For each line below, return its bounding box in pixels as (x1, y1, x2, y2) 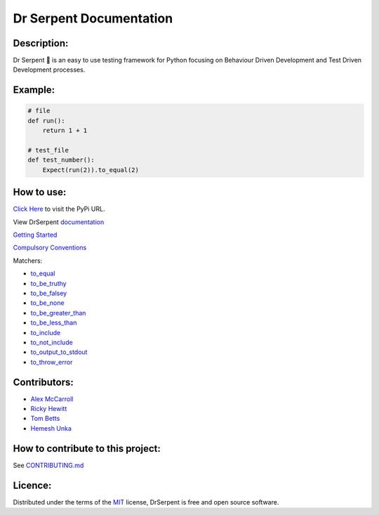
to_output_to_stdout (30, 348, 88, 356)
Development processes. (13, 65, 86, 74)
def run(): (27, 117, 65, 124)
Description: (13, 37, 69, 49)
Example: (13, 84, 55, 96)
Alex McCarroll (30, 394, 74, 403)
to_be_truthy (30, 279, 67, 287)
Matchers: (13, 256, 43, 265)
